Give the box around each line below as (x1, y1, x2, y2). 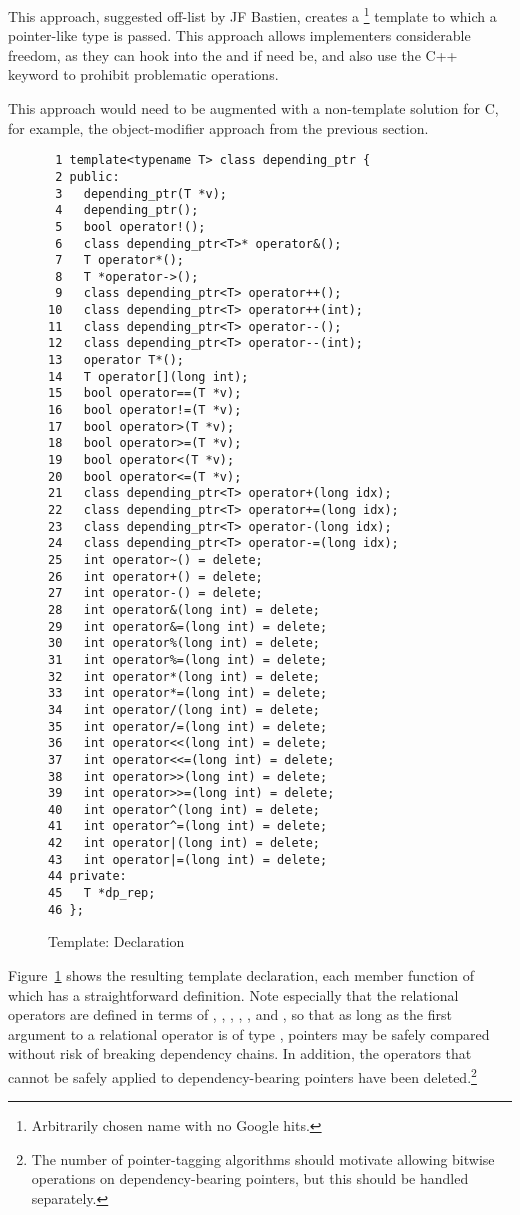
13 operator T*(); (48, 353, 185, 368)
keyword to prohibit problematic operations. (8, 64, 279, 85)
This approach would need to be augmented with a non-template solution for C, (8, 98, 499, 119)
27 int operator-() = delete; (48, 586, 263, 601)
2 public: (55, 169, 120, 184)
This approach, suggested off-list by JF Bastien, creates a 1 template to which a (8, 3, 497, 26)
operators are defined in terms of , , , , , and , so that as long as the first (8, 1004, 452, 1025)
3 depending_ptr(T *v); (55, 186, 227, 201)
